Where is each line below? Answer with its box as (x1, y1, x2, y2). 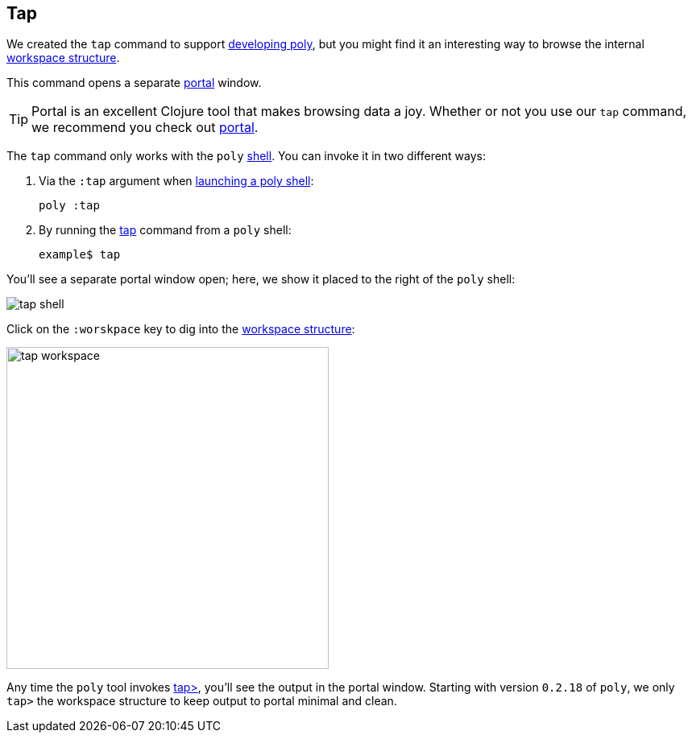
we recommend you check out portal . (31, 119, 259, 136)
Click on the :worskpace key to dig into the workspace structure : (6, 322, 355, 336)
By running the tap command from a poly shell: (39, 223, 292, 237)
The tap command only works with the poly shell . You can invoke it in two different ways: (6, 149, 487, 163)
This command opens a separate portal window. (6, 76, 262, 90)
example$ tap (39, 248, 121, 262)
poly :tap (39, 199, 100, 213)
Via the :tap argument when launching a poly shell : (39, 174, 314, 188)
